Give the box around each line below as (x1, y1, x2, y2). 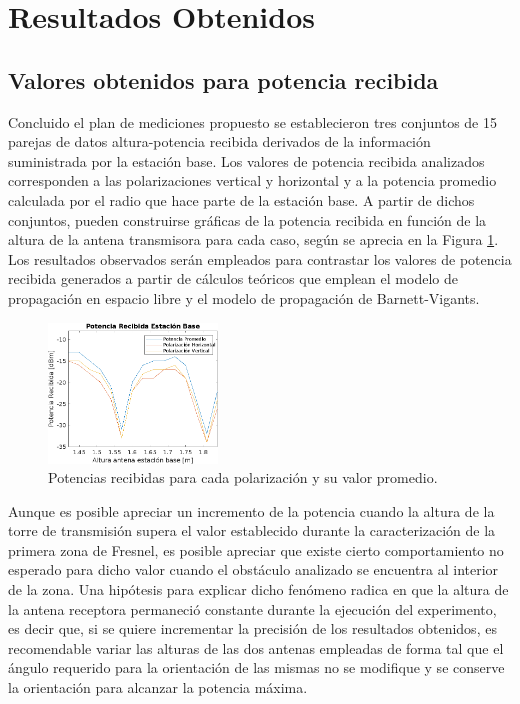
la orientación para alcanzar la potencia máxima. (8, 677, 308, 698)
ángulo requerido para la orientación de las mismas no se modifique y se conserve (8, 657, 505, 678)
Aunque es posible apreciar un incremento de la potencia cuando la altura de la (8, 500, 495, 521)
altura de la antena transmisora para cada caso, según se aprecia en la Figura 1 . (8, 229, 499, 250)
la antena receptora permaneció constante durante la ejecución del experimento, (8, 598, 497, 619)
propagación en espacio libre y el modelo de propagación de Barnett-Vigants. (8, 287, 480, 308)
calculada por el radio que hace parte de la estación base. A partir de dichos (8, 189, 475, 210)
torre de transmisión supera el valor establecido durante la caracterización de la (8, 520, 496, 541)
